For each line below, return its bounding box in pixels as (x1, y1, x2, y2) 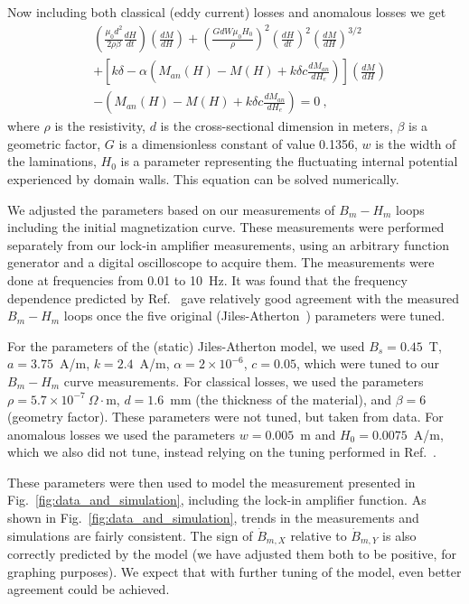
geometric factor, (7, 134, 101, 153)
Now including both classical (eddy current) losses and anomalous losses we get (7, 3, 446, 21)
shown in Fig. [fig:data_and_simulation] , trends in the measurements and (7, 508, 419, 527)
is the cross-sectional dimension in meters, (160, 116, 393, 135)
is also (382, 525, 417, 544)
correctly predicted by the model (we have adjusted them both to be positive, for (7, 544, 456, 563)
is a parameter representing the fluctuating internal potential (120, 152, 458, 171)
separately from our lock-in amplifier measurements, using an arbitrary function (7, 235, 450, 254)
